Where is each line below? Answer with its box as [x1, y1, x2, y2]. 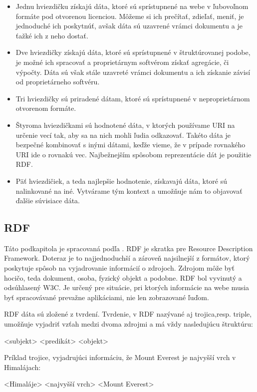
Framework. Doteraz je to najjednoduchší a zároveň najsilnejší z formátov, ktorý [4, 253, 250, 263]
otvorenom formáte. [15, 103, 76, 113]
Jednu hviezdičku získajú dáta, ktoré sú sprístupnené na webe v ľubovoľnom [15, 1, 249, 11]
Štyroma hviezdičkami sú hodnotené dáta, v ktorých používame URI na [15, 119, 235, 130]
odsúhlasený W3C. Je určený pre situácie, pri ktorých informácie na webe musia [4, 282, 250, 293]
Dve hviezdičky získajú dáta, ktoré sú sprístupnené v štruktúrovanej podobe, [15, 47, 251, 57]
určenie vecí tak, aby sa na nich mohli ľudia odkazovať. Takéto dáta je [15, 129, 231, 140]
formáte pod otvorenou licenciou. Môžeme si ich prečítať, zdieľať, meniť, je [15, 10, 244, 21]
